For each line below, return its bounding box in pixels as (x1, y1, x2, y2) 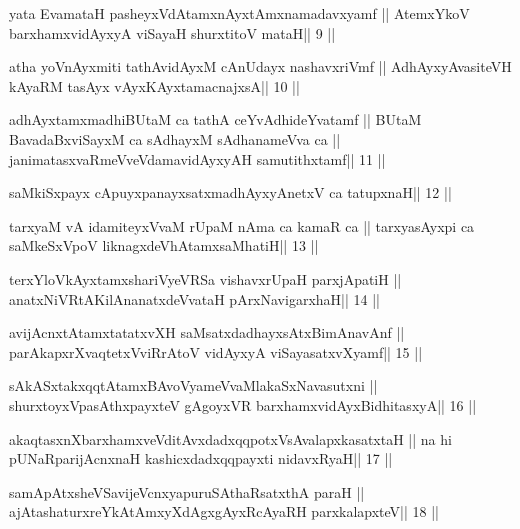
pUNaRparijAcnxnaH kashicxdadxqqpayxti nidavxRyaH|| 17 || (9, 448, 393, 469)
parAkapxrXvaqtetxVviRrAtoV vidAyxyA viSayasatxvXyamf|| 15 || (9, 341, 423, 362)
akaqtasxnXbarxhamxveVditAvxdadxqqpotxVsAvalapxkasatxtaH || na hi (9, 428, 452, 449)
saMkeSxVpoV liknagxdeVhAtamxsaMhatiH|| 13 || (9, 235, 319, 256)
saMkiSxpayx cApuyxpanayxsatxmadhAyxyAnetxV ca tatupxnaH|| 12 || (9, 182, 452, 203)
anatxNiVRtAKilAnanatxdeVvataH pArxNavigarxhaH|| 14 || (9, 288, 380, 309)
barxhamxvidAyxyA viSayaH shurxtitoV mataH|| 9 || (9, 22, 336, 43)
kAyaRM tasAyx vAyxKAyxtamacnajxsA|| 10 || (9, 75, 300, 96)
